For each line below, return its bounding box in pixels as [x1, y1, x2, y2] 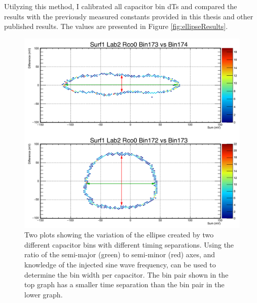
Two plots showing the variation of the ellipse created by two [24, 229, 214, 240]
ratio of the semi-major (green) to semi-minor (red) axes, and [24, 249, 215, 260]
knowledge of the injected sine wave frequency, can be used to [24, 259, 216, 269]
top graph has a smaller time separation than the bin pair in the [24, 279, 225, 290]
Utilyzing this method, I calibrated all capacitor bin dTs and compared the [4, 1, 237, 11]
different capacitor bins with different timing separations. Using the [24, 239, 234, 250]
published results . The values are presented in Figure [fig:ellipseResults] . [4, 21, 228, 32]
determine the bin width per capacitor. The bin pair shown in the [24, 269, 229, 280]
